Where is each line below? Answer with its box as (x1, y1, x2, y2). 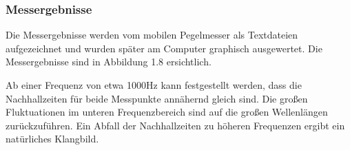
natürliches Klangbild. (6, 131, 99, 146)
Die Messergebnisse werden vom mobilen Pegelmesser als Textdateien (6, 28, 298, 42)
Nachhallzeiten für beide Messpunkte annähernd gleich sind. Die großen (6, 91, 308, 105)
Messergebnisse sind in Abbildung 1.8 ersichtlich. (6, 54, 212, 69)
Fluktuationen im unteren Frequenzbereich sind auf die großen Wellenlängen (6, 105, 328, 119)
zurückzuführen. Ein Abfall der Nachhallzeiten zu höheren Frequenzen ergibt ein (6, 118, 345, 132)
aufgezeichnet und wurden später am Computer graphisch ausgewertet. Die (6, 41, 322, 55)
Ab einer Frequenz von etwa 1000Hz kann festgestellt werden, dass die (6, 78, 302, 92)
